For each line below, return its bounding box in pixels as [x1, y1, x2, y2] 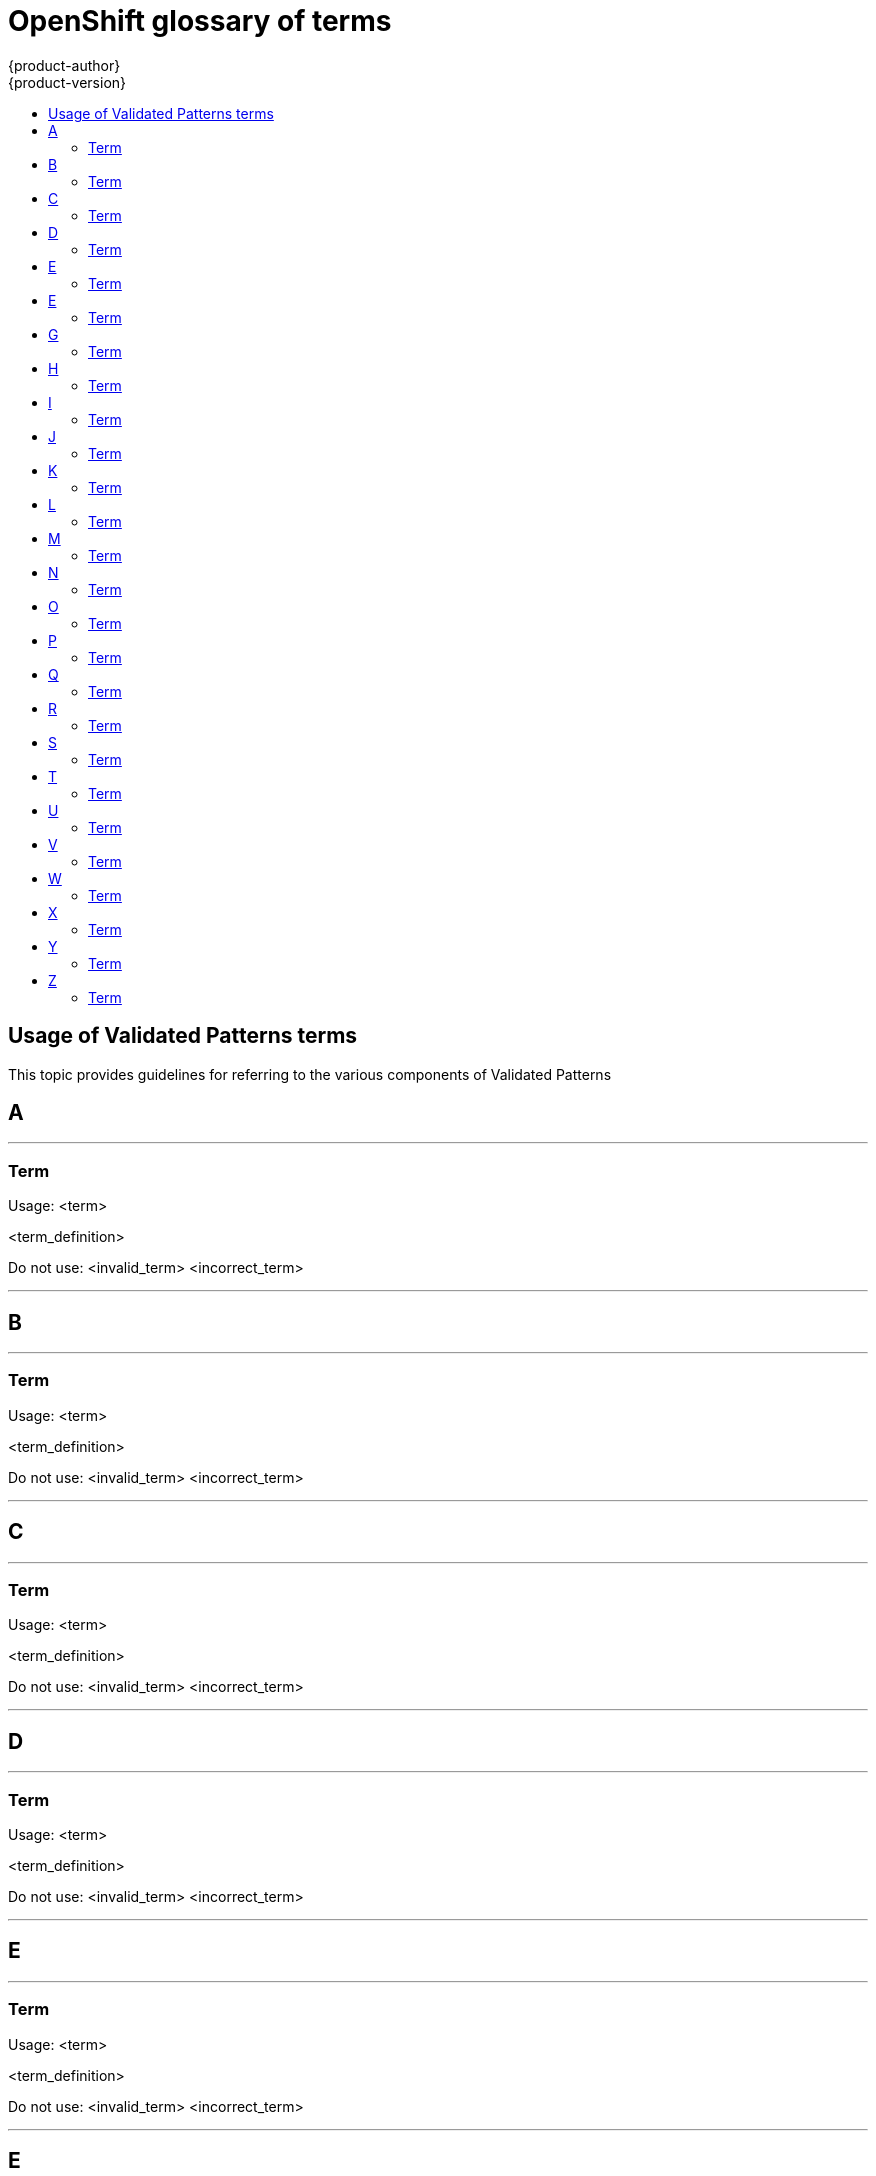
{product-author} [8, 56, 121, 74]
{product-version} [8, 73, 127, 91]
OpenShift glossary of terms [8, 4, 392, 38]
